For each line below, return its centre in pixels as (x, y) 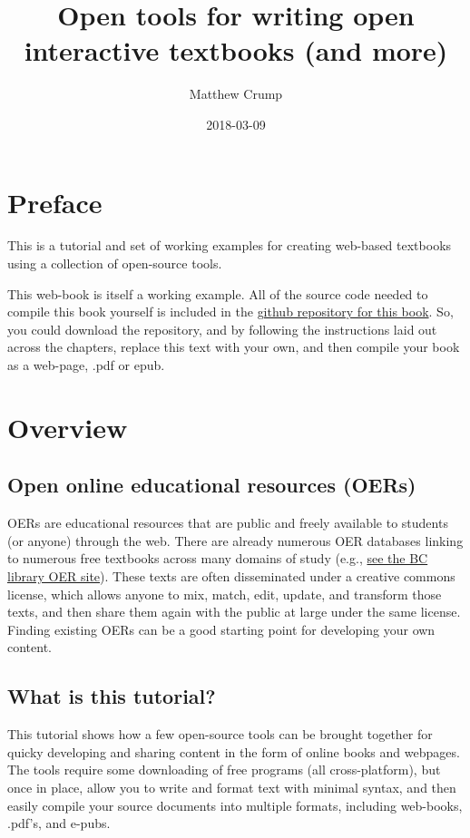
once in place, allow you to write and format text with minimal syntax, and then (232, 787)
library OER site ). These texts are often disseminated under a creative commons (231, 575)
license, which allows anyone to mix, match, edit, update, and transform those (225, 594)
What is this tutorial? (112, 696)
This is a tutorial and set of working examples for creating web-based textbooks (230, 245)
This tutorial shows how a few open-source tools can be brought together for (220, 734)
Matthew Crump (236, 94)
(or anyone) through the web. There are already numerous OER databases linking (235, 540)
